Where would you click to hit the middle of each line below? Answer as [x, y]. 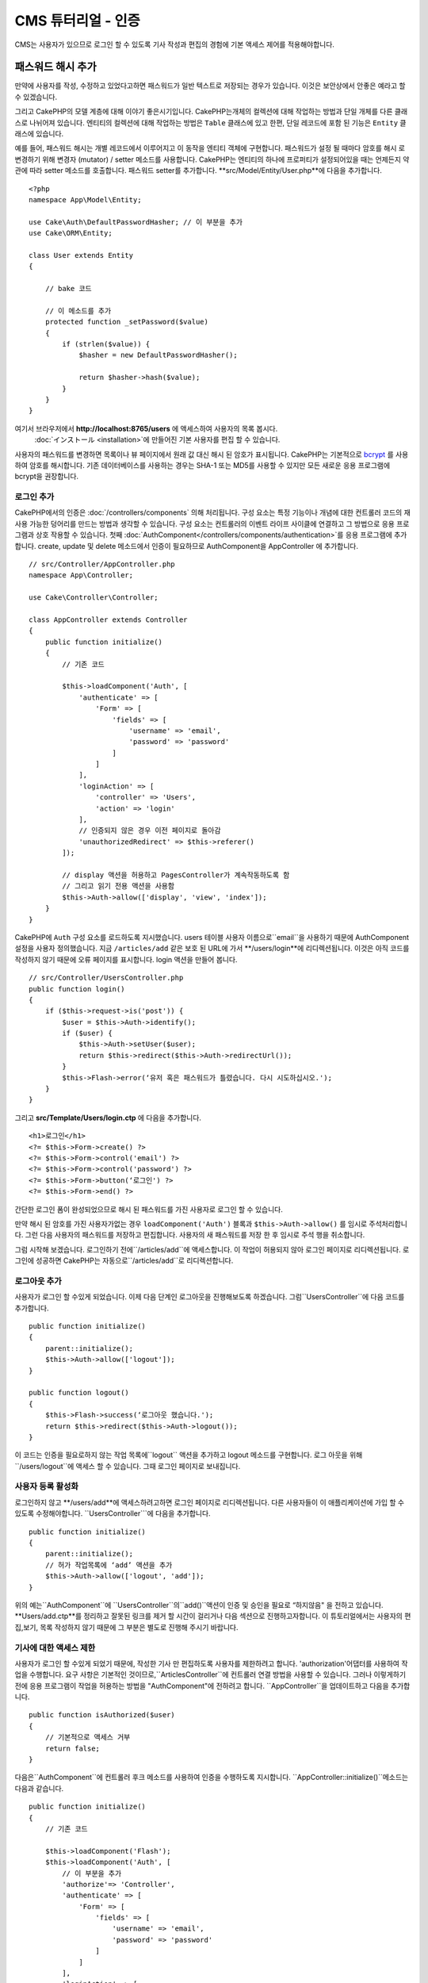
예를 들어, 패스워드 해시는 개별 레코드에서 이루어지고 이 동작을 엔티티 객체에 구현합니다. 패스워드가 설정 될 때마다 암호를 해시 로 [210, 148]
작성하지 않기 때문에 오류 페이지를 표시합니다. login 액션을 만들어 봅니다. [126, 959]
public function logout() [79, 1393]
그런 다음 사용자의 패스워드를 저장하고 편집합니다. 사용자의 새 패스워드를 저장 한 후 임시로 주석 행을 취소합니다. [195, 1235]
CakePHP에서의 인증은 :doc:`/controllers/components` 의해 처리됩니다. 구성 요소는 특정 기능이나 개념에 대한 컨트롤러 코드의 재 [213, 512]
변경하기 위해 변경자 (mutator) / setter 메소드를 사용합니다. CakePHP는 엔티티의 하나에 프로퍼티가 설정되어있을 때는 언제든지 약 [212, 159]
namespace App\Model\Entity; [85, 199]
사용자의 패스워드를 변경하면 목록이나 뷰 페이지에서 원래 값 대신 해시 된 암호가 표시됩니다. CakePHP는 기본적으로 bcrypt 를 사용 [212, 454]
